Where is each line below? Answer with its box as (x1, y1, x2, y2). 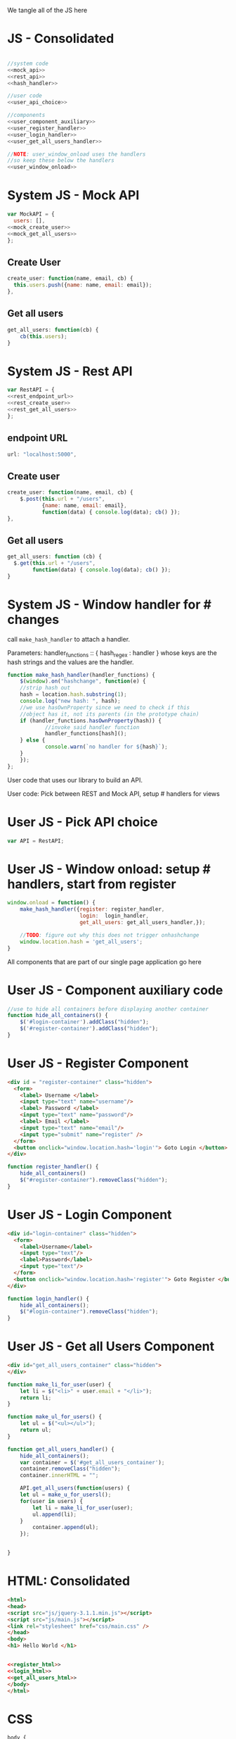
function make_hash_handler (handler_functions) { (7, 671, 156, 678)
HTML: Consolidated (7, 1573, 131, 1589)
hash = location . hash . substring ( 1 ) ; (20, 691, 128, 698)
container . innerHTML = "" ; (20, 1472, 99, 1479)
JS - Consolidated (7, 31, 114, 46)
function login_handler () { (7, 1295, 90, 1302)
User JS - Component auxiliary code (7, 982, 223, 998)
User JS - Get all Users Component (7, 1338, 215, 1354)
